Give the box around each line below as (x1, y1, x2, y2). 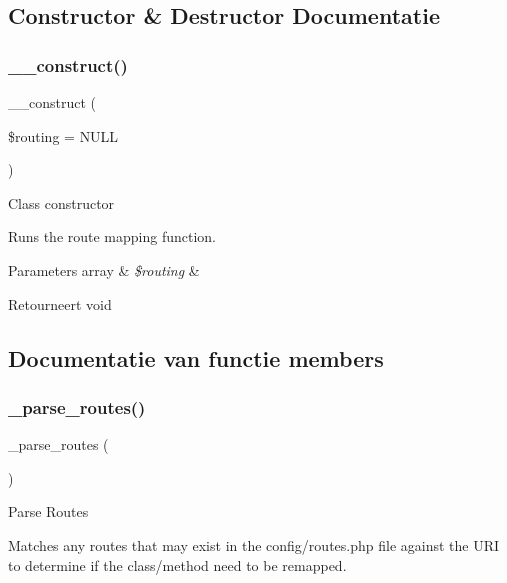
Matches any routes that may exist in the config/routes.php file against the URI (8, 534, 500, 555)
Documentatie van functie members (8, 342, 384, 373)
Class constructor (8, 192, 115, 213)
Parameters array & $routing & (8, 259, 200, 280)
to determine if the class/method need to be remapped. (8, 554, 347, 575)
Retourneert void (8, 293, 112, 314)
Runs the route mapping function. (8, 226, 217, 247)
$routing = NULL (8, 125, 119, 146)
